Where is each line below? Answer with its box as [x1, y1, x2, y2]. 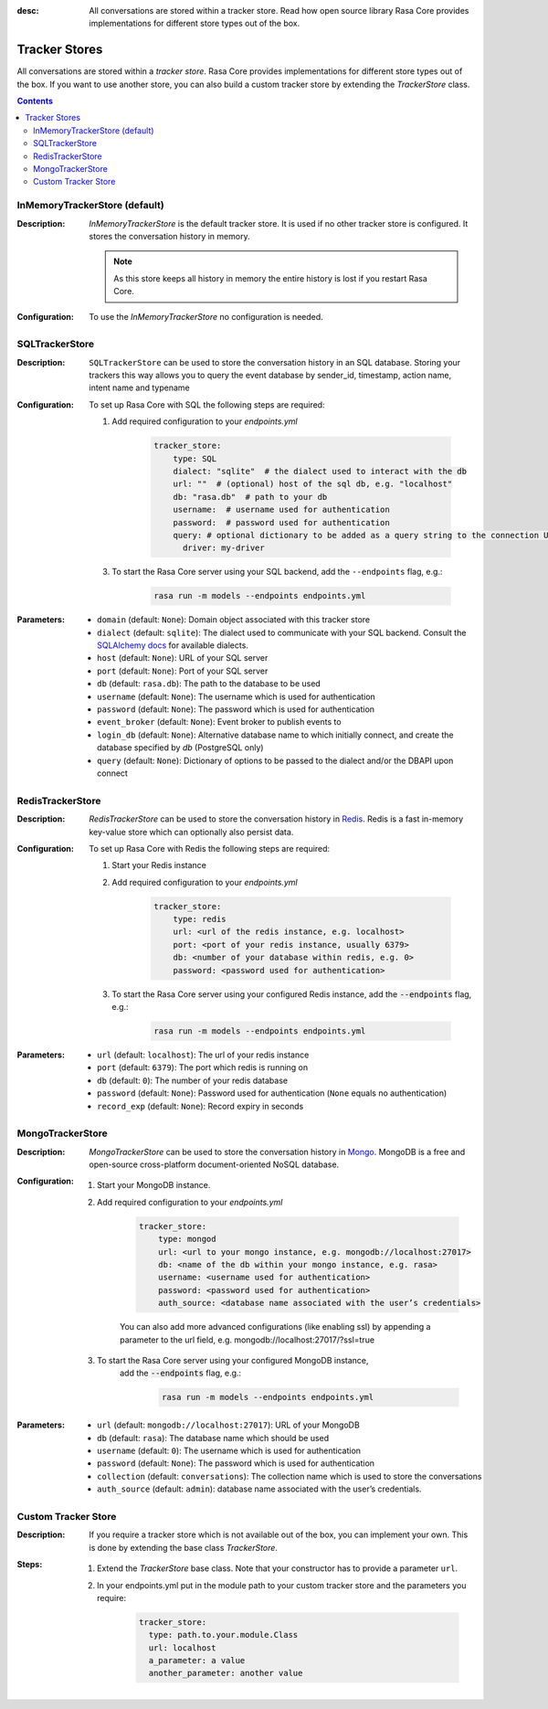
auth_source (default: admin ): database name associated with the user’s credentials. [97, 1483, 422, 1494]
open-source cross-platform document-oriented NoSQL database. [89, 1159, 340, 1170]
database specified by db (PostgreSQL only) [97, 742, 264, 753]
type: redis [173, 914, 227, 925]
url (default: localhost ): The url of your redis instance [97, 1049, 310, 1060]
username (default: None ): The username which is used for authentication [97, 691, 376, 702]
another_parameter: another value [148, 1668, 303, 1679]
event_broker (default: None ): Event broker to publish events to [97, 717, 342, 727]
